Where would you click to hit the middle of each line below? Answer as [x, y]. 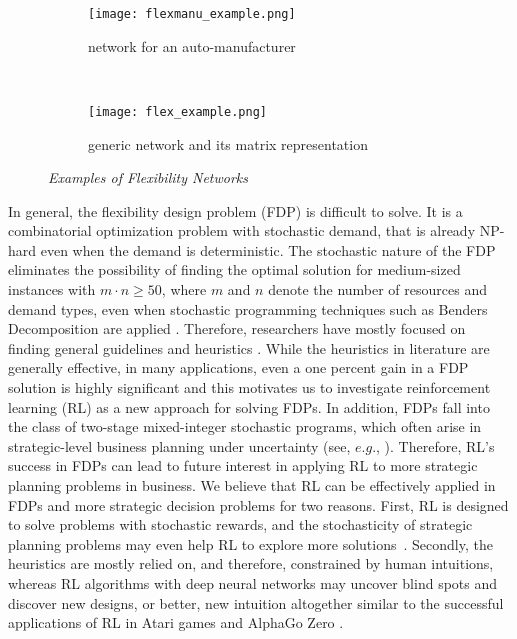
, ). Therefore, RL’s [435, 445]
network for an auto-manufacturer [192, 45]
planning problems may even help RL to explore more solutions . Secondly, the [250, 543]
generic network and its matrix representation [228, 143]
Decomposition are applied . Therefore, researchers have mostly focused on [237, 328]
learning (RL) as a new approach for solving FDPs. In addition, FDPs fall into [249, 406]
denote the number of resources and [377, 289]
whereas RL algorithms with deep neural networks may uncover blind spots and [253, 582]
